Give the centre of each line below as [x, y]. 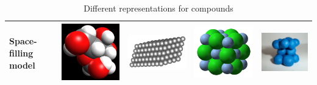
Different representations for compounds [158, 8]
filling [21, 53]
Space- [23, 41]
